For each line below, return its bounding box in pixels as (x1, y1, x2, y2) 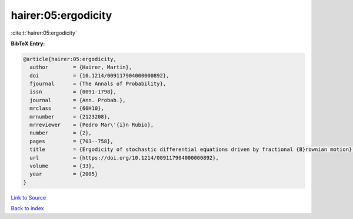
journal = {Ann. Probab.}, (29, 97, 126, 103)
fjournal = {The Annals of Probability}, (29, 80, 166, 87)
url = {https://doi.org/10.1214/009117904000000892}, (29, 154, 219, 161)
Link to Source (11, 194, 46, 201)
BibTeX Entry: (11, 40, 45, 47)
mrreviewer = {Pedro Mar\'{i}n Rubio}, (29, 122, 154, 129)
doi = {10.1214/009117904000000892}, (29, 72, 169, 79)
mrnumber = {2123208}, (29, 113, 111, 120)
